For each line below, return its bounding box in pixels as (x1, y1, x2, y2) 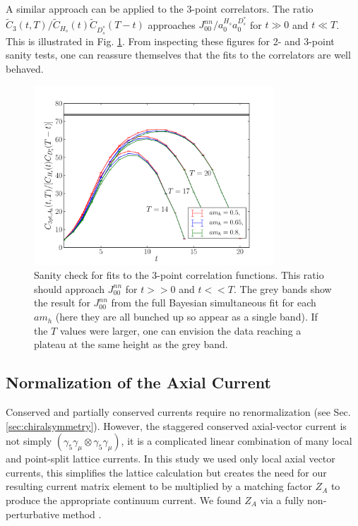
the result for (34, 295, 90, 310)
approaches (148, 17, 196, 32)
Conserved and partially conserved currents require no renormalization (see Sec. (6, 405, 351, 419)
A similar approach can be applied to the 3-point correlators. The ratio (6, 1, 314, 16)
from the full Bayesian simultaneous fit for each (111, 295, 316, 310)
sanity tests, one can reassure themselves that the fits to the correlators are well (6, 47, 351, 62)
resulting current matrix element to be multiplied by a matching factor (6, 479, 312, 494)
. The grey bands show (234, 281, 332, 296)
